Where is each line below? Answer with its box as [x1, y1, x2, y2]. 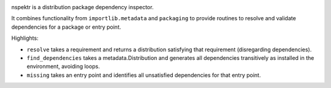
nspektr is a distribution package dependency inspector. [11, 4, 154, 10]
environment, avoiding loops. [26, 63, 101, 70]
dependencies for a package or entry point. [11, 23, 121, 31]
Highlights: [11, 34, 39, 42]
